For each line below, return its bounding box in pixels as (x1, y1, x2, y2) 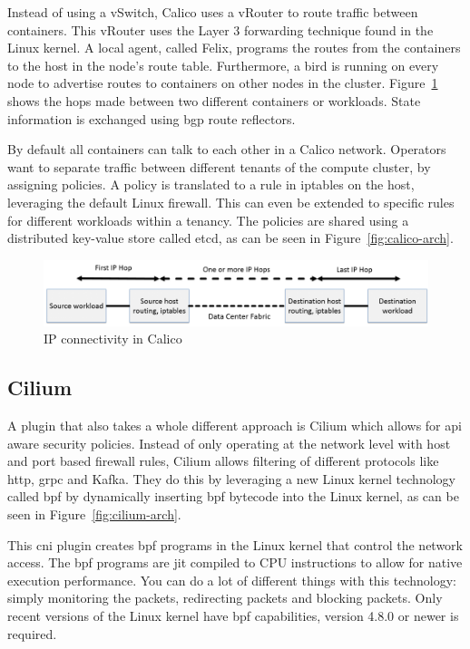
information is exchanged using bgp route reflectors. (7, 109, 296, 128)
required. (7, 624, 57, 643)
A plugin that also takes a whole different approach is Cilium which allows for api (7, 415, 462, 434)
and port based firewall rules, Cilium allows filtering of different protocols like (7, 451, 439, 470)
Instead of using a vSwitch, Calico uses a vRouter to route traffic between (7, 3, 418, 21)
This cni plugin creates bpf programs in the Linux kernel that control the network (7, 535, 463, 554)
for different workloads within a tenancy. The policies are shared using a (7, 210, 409, 229)
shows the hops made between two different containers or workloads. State (7, 91, 421, 110)
